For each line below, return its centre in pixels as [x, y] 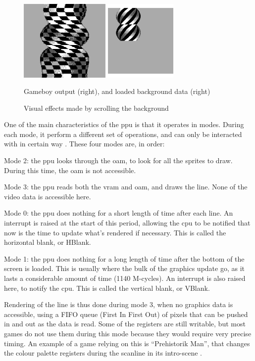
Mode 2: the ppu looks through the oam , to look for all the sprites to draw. [118, 160]
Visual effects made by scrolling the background [96, 108]
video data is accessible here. [48, 196]
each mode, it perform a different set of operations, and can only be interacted [123, 134]
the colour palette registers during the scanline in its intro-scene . [103, 353]
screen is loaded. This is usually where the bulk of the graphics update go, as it [124, 268]
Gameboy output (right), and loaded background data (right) [117, 91]
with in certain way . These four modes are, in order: [84, 144]
